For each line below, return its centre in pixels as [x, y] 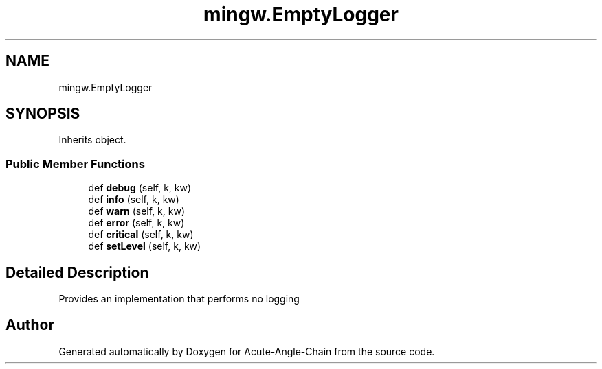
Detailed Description [77, 272]
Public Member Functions [75, 164]
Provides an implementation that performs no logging [179, 299]
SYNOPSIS [43, 114]
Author [30, 325]
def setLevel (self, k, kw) [145, 246]
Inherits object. [92, 140]
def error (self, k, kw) [136, 223]
